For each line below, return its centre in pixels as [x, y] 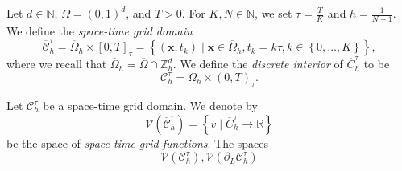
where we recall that [57, 64]
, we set [274, 13]
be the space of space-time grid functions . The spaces [138, 142]
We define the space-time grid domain [99, 30]
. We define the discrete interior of [258, 64]
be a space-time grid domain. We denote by [150, 106]
